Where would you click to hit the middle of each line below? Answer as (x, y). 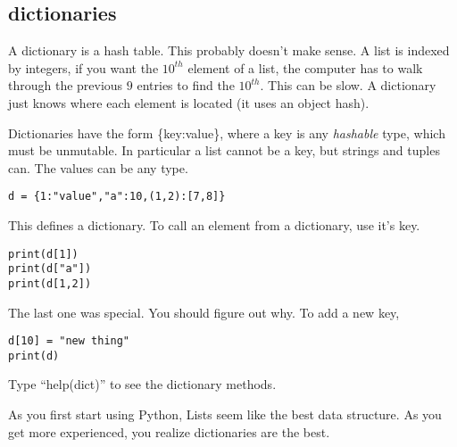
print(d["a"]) (50, 269)
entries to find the (186, 85)
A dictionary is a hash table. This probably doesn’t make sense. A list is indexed (229, 50)
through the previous (66, 85)
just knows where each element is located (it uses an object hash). (189, 102)
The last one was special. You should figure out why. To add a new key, (204, 312)
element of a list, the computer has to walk (305, 67)
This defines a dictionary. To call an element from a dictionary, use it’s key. (214, 225)
